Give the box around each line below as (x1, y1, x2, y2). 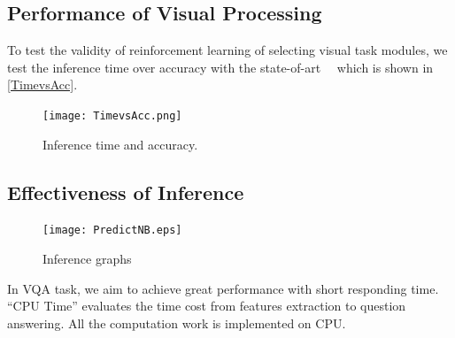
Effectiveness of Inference (7, 178, 244, 205)
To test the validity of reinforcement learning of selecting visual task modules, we (7, 41, 448, 59)
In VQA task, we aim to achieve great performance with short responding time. (7, 279, 439, 297)
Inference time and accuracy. (42, 134, 198, 153)
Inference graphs (42, 250, 132, 268)
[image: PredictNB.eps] (42, 224, 182, 237)
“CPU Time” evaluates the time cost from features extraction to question (7, 296, 406, 315)
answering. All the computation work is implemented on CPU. (7, 313, 346, 332)
